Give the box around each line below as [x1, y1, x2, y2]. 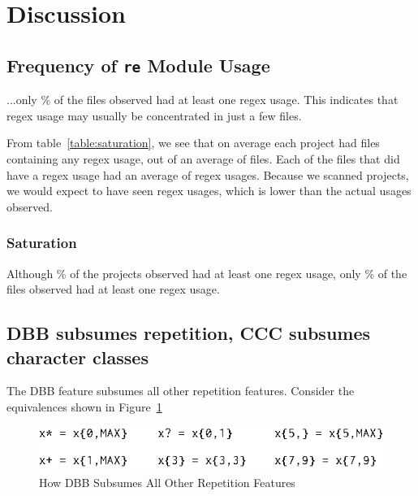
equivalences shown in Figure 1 [6, 398, 162, 415]
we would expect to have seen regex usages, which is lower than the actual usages [6, 182, 412, 199]
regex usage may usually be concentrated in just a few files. [6, 107, 302, 124]
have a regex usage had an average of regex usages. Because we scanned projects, [6, 166, 409, 183]
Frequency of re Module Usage [6, 52, 270, 77]
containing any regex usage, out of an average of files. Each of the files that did [6, 150, 400, 167]
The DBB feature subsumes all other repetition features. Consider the [6, 382, 355, 399]
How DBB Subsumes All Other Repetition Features [39, 474, 295, 491]
